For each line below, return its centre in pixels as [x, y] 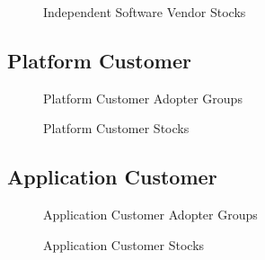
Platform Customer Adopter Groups [143, 98]
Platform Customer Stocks [116, 128]
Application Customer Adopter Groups [150, 215]
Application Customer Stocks [124, 244]
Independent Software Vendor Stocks [145, 12]
